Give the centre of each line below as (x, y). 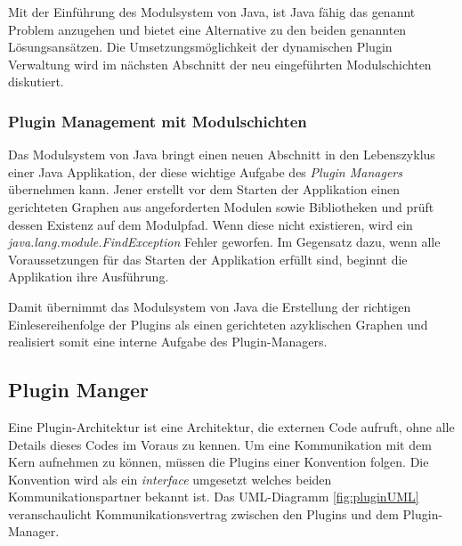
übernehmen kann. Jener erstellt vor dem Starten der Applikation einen (204, 189)
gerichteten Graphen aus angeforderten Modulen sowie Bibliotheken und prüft (221, 206)
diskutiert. (36, 81)
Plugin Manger (79, 390)
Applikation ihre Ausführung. (89, 277)
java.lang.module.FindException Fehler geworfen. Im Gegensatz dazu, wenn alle (224, 242)
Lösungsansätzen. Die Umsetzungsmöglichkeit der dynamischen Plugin (200, 47)
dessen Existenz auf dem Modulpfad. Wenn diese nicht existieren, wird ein (211, 224)
